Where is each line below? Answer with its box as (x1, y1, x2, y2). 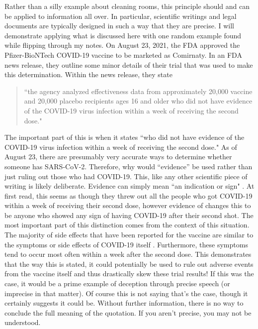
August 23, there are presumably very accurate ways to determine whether (4, 151, 232, 162)
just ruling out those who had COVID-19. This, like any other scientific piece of (4, 171, 248, 181)
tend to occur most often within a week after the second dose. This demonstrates (4, 249, 252, 259)
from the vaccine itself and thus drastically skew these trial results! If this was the (4, 268, 254, 279)
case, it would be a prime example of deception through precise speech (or (4, 278, 230, 289)
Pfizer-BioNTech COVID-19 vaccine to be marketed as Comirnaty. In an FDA (4, 49, 242, 60)
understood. (4, 317, 41, 328)
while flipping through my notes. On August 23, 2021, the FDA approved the (4, 40, 240, 50)
